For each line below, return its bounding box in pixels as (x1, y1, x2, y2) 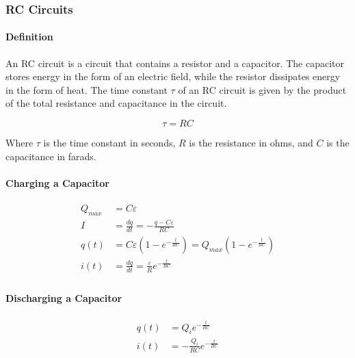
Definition (5, 29, 53, 44)
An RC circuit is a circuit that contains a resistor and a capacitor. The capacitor (5, 55, 344, 70)
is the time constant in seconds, (43, 136, 176, 150)
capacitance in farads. (5, 149, 96, 163)
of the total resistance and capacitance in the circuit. (5, 96, 227, 110)
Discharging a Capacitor (5, 291, 122, 305)
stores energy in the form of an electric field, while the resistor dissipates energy (5, 69, 341, 84)
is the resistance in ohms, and (189, 136, 313, 150)
